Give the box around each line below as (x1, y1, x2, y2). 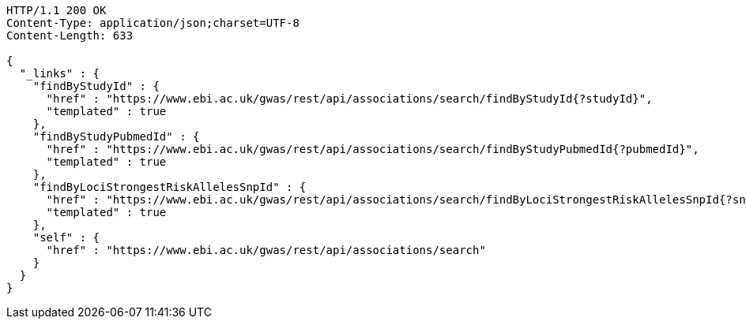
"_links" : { (19, 67, 100, 80)
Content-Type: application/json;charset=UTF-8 (6, 17, 300, 29)
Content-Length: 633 (6, 29, 134, 42)
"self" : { (32, 231, 100, 244)
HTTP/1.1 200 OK (6, 4, 107, 17)
